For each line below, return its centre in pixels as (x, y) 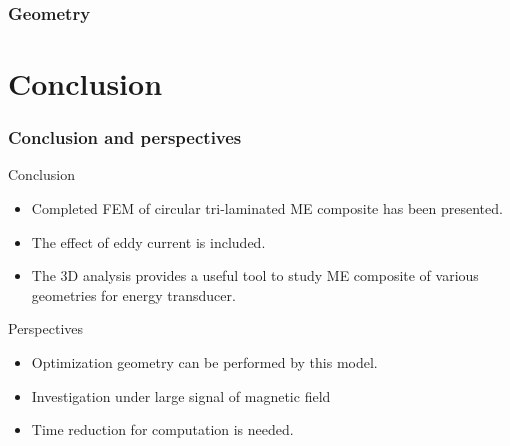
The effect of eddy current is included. (148, 241)
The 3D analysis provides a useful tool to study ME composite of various (255, 275)
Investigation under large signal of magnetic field (181, 395)
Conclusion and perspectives (125, 137)
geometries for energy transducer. (133, 294)
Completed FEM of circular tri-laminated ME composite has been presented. (267, 208)
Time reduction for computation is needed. (162, 429)
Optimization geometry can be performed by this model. (204, 362)
